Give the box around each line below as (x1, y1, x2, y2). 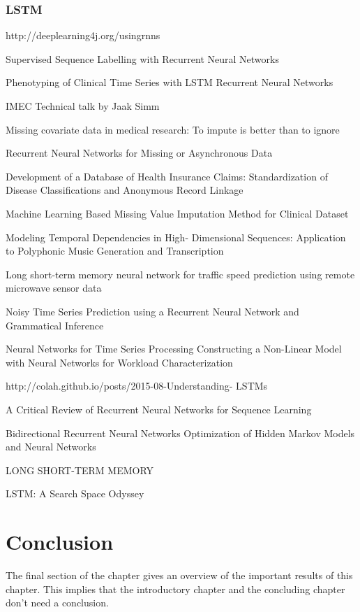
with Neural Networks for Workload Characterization (6, 355, 233, 369)
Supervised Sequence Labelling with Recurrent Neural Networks (6, 51, 279, 66)
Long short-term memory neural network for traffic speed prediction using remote (6, 266, 355, 281)
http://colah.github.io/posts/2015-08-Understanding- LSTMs (6, 378, 268, 393)
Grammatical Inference (6, 318, 104, 332)
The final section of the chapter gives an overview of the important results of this (6, 568, 353, 582)
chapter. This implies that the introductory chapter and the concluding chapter (6, 581, 345, 596)
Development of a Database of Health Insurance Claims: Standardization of (6, 169, 328, 183)
